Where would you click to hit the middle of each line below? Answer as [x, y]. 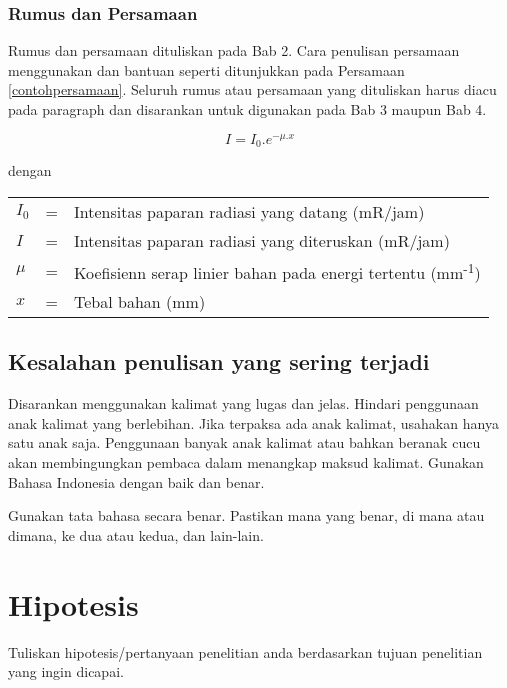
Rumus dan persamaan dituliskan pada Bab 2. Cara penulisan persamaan [234, 50]
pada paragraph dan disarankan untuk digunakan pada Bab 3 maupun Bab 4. [247, 109]
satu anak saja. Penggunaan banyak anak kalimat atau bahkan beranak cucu [244, 442]
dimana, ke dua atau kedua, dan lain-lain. [136, 534]
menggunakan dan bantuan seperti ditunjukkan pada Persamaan [206, 69]
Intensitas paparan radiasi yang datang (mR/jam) [249, 211]
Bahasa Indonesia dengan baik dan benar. [136, 481]
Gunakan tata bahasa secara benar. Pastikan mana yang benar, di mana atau [246, 515]
